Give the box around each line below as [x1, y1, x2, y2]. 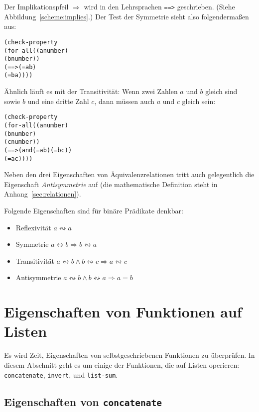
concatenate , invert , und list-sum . [4, 369, 118, 380]
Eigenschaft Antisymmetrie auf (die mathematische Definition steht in [4, 179, 218, 189]
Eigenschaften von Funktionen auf [4, 302, 242, 322]
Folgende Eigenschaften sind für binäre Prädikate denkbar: [4, 206, 183, 216]
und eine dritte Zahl [27, 96, 89, 106]
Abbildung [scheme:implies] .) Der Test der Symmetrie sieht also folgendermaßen [4, 11, 249, 21]
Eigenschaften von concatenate [4, 394, 162, 409]
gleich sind [205, 86, 238, 97]
